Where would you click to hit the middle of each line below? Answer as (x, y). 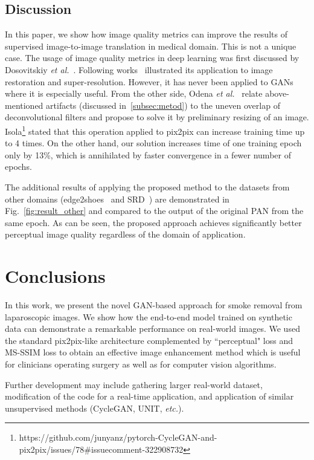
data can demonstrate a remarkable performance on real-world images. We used (152, 329)
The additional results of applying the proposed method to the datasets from (147, 186)
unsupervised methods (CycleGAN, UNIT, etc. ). (95, 408)
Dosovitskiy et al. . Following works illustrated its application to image (139, 69)
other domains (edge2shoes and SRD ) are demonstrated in (117, 199)
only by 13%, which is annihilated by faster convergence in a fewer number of (148, 154)
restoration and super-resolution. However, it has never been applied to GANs (149, 81)
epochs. (18, 167)
